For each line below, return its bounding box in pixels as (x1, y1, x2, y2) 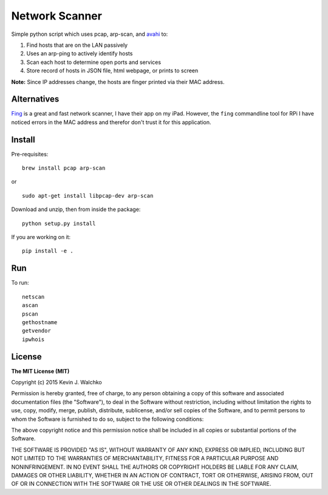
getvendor (22, 327, 51, 334)
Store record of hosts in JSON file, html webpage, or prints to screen (26, 67, 199, 74)
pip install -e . (22, 247, 73, 255)
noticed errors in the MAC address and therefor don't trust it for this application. (11, 119, 211, 126)
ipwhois (22, 336, 45, 343)
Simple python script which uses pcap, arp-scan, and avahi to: (11, 30, 168, 38)
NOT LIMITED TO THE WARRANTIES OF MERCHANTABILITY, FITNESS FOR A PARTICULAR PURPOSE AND (11, 455, 279, 462)
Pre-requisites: (11, 150, 49, 157)
